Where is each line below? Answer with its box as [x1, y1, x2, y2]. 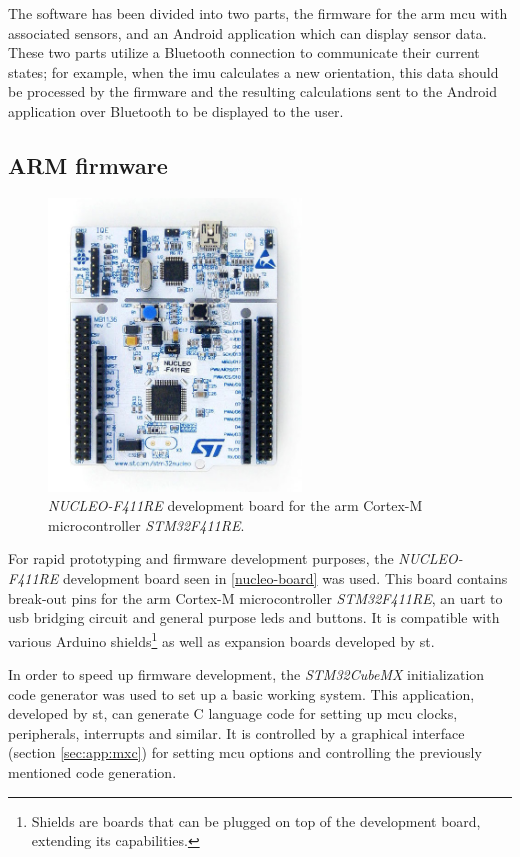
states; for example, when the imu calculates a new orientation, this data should [8, 61, 499, 82]
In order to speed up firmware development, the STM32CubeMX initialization [8, 664, 485, 685]
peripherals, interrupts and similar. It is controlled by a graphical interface [8, 722, 465, 743]
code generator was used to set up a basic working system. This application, [8, 683, 475, 704]
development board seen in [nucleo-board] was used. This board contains [62, 568, 508, 589]
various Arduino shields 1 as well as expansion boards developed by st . [8, 627, 435, 651]
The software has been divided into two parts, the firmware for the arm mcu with [8, 3, 508, 23]
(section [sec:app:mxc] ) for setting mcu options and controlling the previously [8, 742, 482, 763]
